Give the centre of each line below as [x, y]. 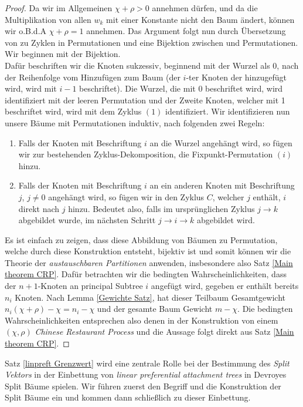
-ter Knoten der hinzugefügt [236, 77]
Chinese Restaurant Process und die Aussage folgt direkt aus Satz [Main [164, 332]
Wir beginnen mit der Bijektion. [63, 54]
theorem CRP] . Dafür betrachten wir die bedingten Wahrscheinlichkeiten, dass [146, 274]
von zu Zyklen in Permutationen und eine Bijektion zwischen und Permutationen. [151, 42]
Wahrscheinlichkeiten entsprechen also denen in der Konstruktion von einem [142, 320]
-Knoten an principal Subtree [90, 286]
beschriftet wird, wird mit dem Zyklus [73, 111]
